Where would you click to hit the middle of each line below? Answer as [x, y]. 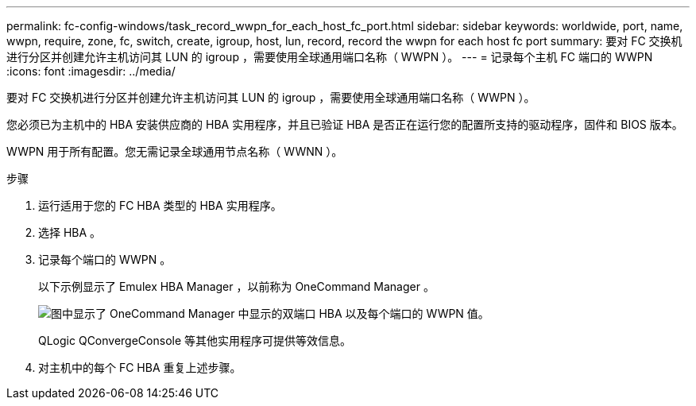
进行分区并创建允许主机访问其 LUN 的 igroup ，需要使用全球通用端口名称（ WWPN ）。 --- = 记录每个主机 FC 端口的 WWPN [330, 57]
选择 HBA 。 [70, 232]
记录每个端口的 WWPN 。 [105, 259]
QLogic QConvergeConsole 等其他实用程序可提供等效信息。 [195, 340]
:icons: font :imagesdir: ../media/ [91, 71]
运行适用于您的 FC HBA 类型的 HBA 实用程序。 [160, 205]
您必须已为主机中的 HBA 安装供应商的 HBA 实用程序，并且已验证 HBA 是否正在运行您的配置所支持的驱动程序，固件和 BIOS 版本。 [345, 124]
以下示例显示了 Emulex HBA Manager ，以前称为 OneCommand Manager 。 [236, 286]
